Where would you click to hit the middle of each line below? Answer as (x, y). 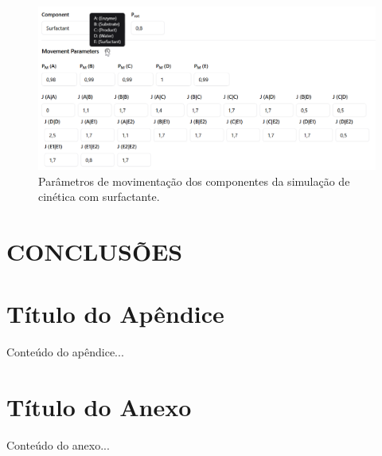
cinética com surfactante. (99, 197)
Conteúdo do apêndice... (65, 352)
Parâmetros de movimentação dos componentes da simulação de (194, 181)
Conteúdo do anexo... (58, 444)
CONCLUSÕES (95, 251)
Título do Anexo (99, 407)
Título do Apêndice (115, 314)
